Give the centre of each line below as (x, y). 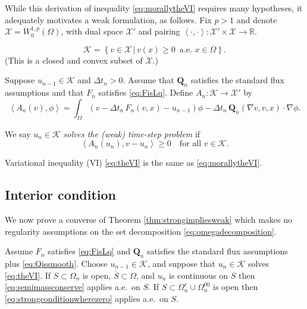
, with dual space (92, 31)
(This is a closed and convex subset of (74, 60)
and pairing (159, 31)
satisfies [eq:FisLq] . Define (146, 92)
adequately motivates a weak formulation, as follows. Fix (108, 19)
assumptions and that (44, 92)
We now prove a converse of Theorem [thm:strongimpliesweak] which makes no (149, 219)
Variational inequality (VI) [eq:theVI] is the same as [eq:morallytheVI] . (134, 163)
